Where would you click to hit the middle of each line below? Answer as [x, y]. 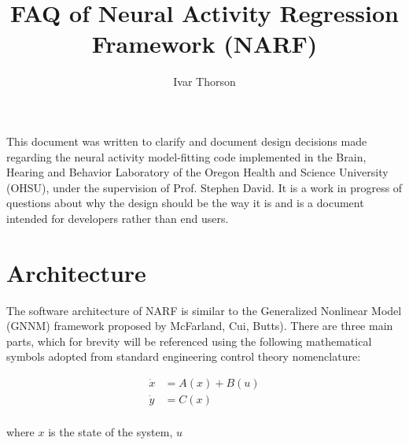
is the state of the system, [111, 432]
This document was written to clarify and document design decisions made [187, 141]
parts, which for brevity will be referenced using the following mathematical [189, 341]
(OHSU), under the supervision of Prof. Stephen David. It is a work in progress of [204, 187]
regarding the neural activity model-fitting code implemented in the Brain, [186, 156]
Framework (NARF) [204, 44]
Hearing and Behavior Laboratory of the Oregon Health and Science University [197, 172]
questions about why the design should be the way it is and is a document [185, 203]
